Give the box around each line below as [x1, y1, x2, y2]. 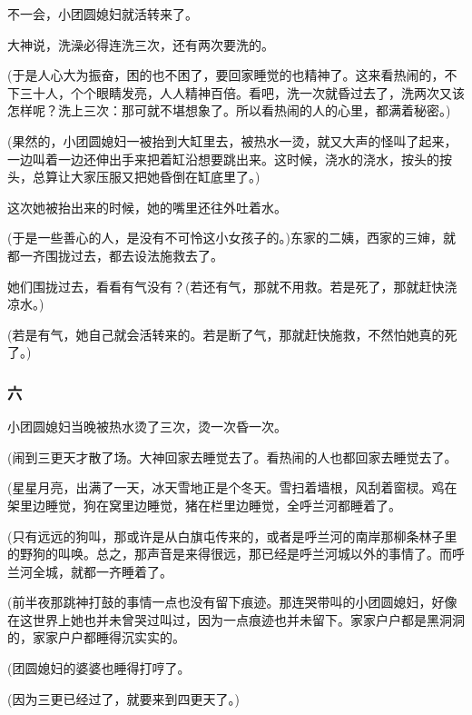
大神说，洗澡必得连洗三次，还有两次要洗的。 [7, 35, 274, 54]
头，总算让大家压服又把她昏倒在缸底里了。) [7, 167, 261, 186]
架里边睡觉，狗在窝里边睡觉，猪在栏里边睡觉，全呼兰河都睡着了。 [7, 495, 401, 514]
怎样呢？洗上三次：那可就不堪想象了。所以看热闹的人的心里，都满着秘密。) [7, 101, 451, 120]
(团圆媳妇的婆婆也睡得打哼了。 [7, 659, 191, 678]
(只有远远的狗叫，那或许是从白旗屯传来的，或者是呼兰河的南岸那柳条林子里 [7, 526, 457, 545]
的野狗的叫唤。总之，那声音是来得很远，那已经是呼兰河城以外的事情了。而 [7, 544, 452, 563]
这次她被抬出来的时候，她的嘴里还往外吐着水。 [7, 197, 287, 216]
